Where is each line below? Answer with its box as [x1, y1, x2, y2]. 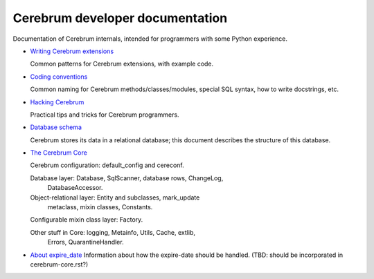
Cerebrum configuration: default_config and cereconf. [30, 161, 184, 169]
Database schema [30, 123, 82, 131]
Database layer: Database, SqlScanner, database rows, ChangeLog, [30, 173, 224, 182]
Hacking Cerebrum [30, 97, 84, 106]
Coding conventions [30, 73, 88, 81]
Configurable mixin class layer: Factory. [30, 215, 143, 224]
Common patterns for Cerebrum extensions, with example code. [30, 59, 214, 68]
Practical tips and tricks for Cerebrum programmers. [30, 110, 179, 119]
